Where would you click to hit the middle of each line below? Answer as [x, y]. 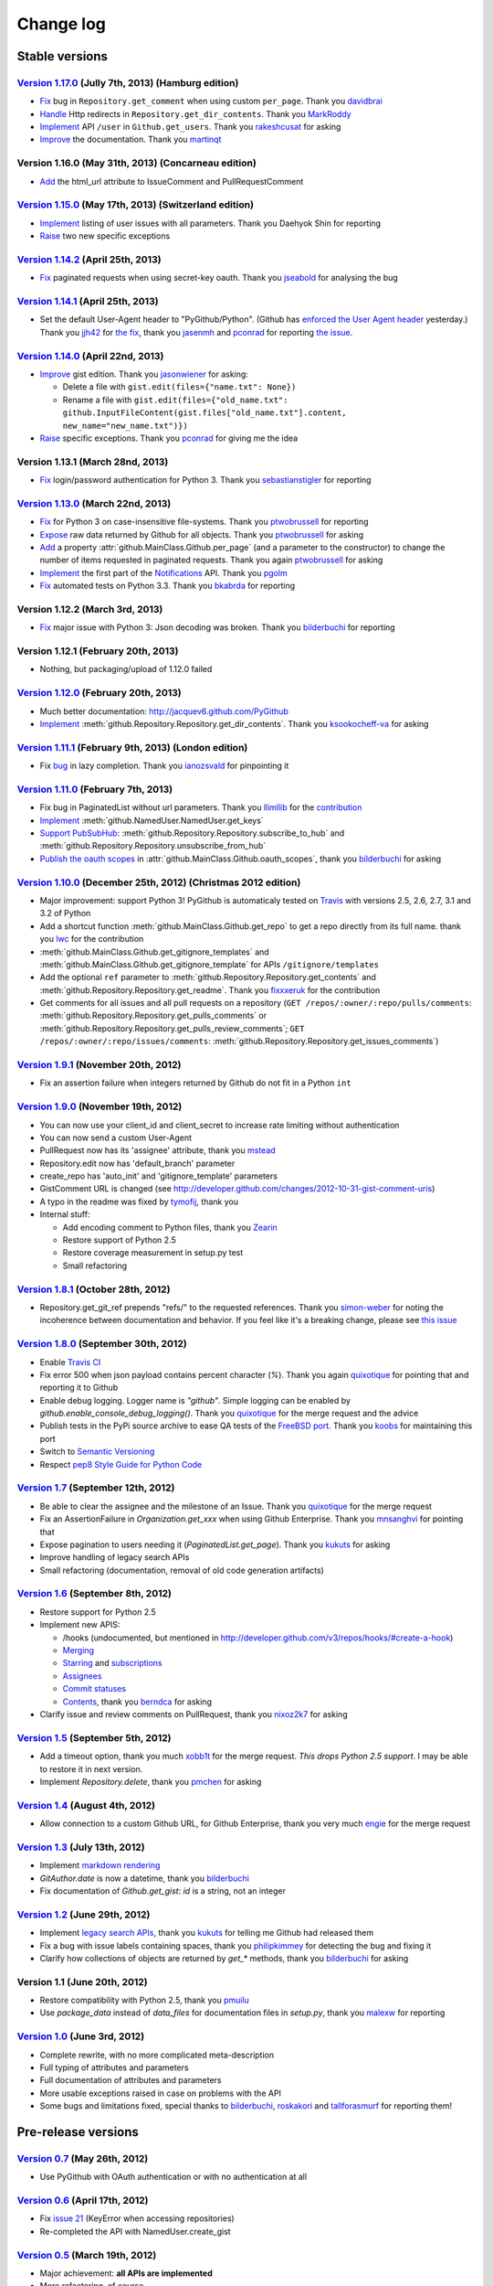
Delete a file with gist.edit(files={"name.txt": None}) [179, 387]
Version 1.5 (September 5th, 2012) [94, 1737]
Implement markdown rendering [100, 1865]
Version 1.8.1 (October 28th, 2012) [94, 1289]
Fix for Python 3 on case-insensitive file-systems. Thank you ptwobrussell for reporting [204, 522]
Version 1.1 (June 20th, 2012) [82, 1982]
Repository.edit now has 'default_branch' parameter [137, 1163]
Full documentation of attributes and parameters [131, 2080]
